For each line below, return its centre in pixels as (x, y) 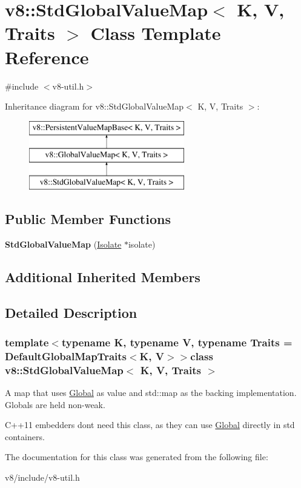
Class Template (156, 33)
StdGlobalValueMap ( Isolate (63, 244)
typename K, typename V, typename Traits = (177, 342)
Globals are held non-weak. (55, 404)
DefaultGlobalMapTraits (66, 356)
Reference (47, 57)
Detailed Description (71, 312)
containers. (25, 436)
